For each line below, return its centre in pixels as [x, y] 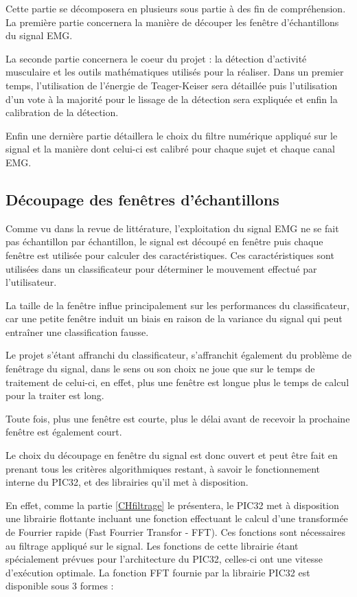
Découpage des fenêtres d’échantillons [142, 199]
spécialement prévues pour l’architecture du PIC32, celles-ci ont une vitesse [164, 559]
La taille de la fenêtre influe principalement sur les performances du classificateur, [177, 305]
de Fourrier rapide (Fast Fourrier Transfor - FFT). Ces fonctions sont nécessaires [176, 532]
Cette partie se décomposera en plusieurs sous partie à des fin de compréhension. [176, 8]
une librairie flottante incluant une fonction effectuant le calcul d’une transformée [177, 518]
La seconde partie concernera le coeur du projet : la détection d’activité [156, 58]
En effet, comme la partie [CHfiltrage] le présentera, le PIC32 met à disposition [172, 505]
